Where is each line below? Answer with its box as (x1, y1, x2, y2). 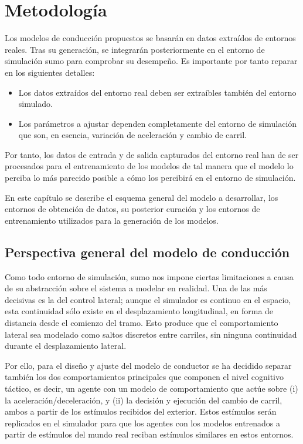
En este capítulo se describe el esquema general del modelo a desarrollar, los (5, 191, 278, 203)
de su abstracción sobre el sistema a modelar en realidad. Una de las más (5, 282, 267, 294)
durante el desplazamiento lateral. (5, 339, 127, 352)
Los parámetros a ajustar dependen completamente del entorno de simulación (18, 117, 297, 129)
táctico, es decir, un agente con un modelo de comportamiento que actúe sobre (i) (5, 382, 298, 394)
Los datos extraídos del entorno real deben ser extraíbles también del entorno (18, 86, 297, 98)
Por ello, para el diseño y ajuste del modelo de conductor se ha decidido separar (5, 359, 292, 371)
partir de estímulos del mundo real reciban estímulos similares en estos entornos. (5, 428, 294, 440)
